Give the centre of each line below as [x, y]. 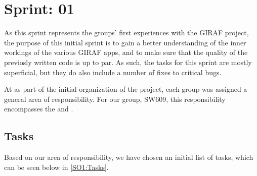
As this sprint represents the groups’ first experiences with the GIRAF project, [126, 33]
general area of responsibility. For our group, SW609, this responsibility [115, 99]
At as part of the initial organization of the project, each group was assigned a [126, 89]
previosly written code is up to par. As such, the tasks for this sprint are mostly [128, 62]
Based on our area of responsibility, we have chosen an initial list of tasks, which [129, 157]
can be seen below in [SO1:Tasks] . [56, 167]
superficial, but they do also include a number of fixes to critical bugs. [113, 72]
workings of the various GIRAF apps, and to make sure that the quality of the [126, 52]
